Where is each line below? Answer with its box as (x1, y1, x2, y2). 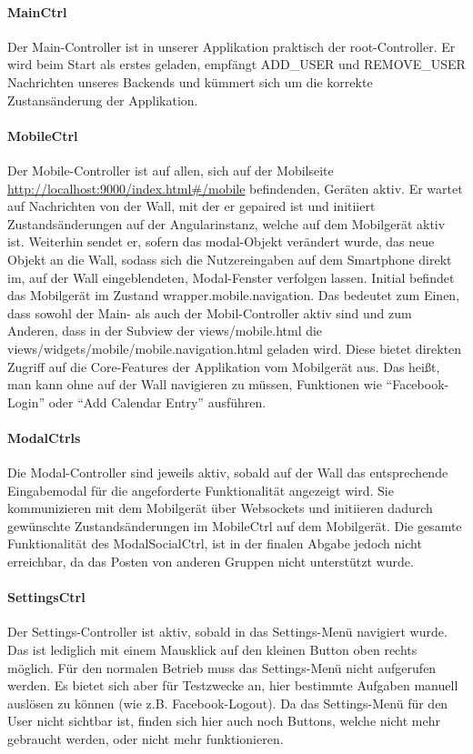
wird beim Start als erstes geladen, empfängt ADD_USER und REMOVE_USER (7, 55, 466, 74)
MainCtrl (7, 2, 67, 21)
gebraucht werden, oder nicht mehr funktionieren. (7, 729, 284, 748)
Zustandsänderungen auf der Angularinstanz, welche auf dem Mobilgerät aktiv (7, 214, 446, 233)
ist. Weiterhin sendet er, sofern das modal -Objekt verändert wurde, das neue (7, 232, 435, 251)
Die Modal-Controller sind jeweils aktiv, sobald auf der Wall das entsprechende (7, 463, 448, 482)
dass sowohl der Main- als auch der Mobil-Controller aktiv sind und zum (7, 303, 412, 322)
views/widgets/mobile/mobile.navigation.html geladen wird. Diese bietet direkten (7, 338, 462, 357)
